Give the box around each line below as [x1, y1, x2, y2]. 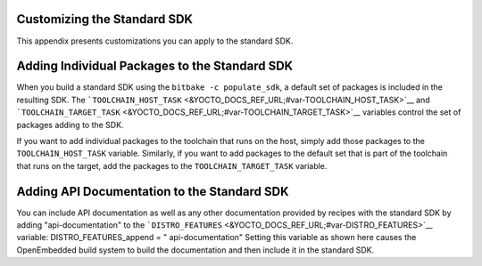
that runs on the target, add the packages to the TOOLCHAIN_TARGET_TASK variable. [16, 160, 328, 171]
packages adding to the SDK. [16, 119, 124, 130]
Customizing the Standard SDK [16, 12, 194, 27]
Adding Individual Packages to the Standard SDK [16, 59, 294, 74]
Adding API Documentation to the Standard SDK [16, 183, 289, 199]
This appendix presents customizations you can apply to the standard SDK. [16, 36, 294, 46]
